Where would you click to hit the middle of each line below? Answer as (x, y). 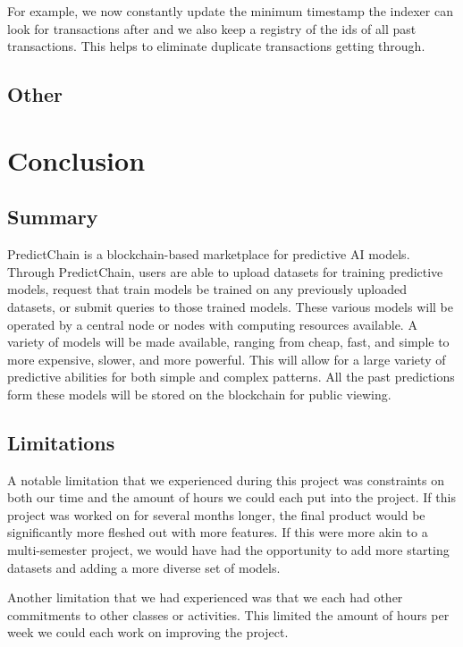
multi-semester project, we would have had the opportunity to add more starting (228, 550)
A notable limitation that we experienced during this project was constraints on (226, 479)
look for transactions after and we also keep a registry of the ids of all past (212, 28)
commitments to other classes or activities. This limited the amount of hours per (228, 614)
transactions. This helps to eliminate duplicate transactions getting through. (216, 46)
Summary (53, 217)
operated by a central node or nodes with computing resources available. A (212, 324)
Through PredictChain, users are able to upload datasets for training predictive (225, 271)
